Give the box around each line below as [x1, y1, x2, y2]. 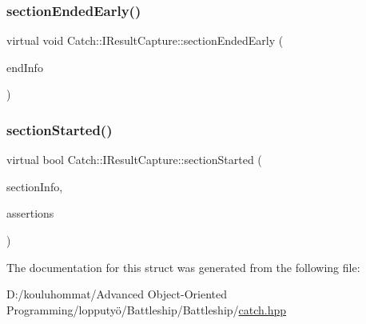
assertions [6, 205, 54, 222]
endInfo [6, 58, 43, 75]
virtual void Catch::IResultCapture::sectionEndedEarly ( [6, 32, 284, 49]
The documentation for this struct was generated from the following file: [6, 258, 360, 275]
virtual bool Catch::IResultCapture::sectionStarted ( [6, 151, 262, 168]
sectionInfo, [6, 178, 63, 194]
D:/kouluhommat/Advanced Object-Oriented [6, 286, 227, 302]
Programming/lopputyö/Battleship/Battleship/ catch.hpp [6, 301, 287, 318]
